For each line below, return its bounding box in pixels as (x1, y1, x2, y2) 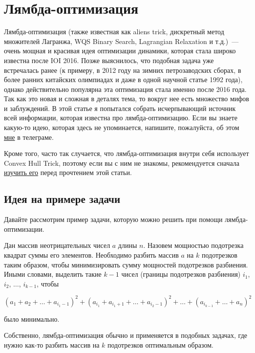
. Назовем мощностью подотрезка (143, 240, 244, 250)
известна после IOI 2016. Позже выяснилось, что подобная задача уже (4, 55, 214, 65)
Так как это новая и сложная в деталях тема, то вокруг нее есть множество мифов (4, 93, 249, 104)
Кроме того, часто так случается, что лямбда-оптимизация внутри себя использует (4, 148, 249, 158)
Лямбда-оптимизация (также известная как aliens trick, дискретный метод (4, 26, 224, 37)
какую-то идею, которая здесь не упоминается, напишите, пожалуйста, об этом (4, 122, 239, 132)
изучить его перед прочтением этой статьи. (4, 167, 132, 177)
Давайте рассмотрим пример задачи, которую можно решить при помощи (4, 214, 223, 224)
